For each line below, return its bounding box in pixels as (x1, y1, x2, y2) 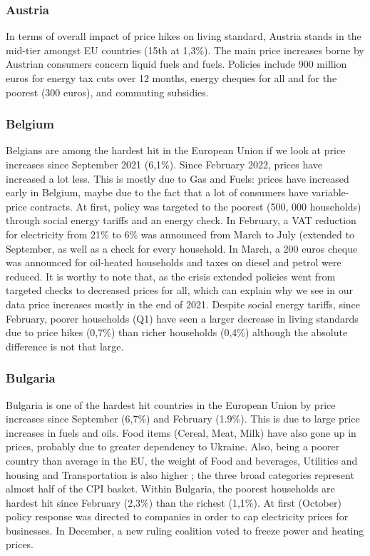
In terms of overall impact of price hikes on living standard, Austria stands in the (6, 29, 361, 44)
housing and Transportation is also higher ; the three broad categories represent (6, 467, 354, 482)
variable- (311, 185, 349, 200)
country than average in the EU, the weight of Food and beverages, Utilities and (6, 453, 358, 467)
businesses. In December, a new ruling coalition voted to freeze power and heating (6, 522, 364, 537)
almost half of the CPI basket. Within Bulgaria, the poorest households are (6, 481, 335, 496)
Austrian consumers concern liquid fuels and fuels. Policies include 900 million (6, 56, 347, 71)
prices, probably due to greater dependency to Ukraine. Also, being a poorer (6, 439, 340, 454)
